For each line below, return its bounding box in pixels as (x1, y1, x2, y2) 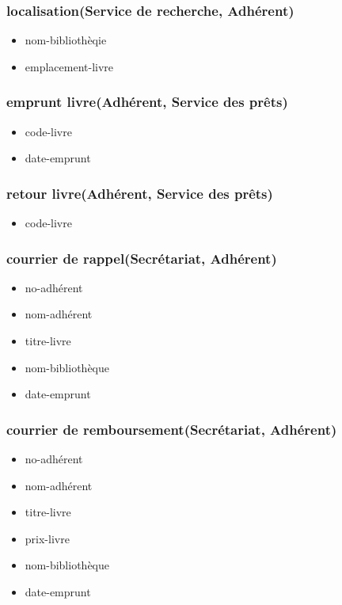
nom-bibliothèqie (25, 32, 107, 48)
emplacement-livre (25, 58, 114, 74)
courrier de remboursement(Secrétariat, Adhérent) (6, 419, 337, 439)
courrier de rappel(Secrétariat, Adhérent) (6, 248, 277, 268)
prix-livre (25, 530, 70, 546)
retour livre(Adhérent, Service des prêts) (6, 183, 273, 203)
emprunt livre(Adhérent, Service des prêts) (6, 92, 288, 112)
